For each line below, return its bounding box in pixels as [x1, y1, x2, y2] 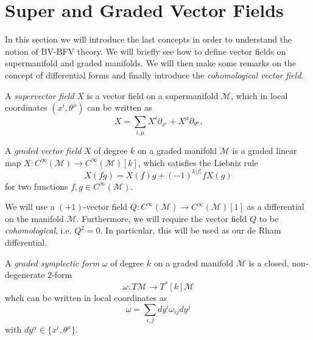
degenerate [5, 268, 45, 281]
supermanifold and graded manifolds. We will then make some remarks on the [5, 57, 297, 69]
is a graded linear [232, 144, 297, 156]
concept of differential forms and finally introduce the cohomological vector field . [5, 68, 304, 81]
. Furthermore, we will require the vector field [76, 212, 247, 224]
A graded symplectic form [5, 256, 100, 269]
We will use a [5, 200, 55, 213]
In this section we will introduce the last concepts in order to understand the [5, 33, 292, 46]
